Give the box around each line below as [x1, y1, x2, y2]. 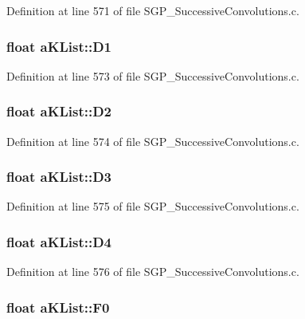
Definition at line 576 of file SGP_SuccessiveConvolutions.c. [6, 263, 299, 280]
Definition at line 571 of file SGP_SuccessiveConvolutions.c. [6, 2, 299, 18]
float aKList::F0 [6, 297, 110, 317]
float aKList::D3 [6, 167, 112, 187]
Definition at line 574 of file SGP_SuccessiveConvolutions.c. [6, 132, 299, 149]
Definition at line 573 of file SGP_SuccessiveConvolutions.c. [6, 67, 299, 84]
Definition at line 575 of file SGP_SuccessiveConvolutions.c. [6, 198, 299, 215]
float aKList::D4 [6, 231, 112, 251]
